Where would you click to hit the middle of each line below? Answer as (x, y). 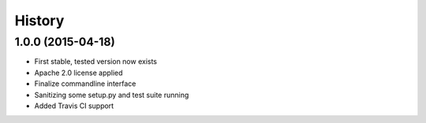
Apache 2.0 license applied (78, 73)
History (39, 20)
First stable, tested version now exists (96, 61)
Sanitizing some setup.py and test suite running (112, 95)
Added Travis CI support (74, 106)
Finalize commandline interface (85, 84)
